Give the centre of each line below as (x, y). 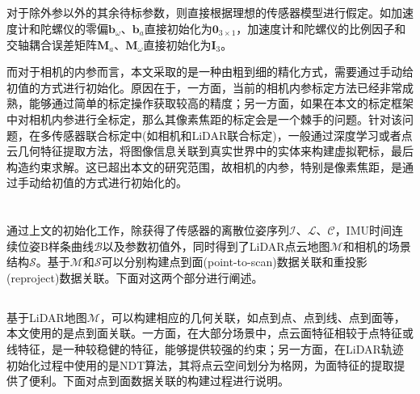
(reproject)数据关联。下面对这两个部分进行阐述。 (135, 277)
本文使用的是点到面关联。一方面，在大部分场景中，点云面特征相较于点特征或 (210, 333)
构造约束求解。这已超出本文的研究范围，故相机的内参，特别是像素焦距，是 (204, 166)
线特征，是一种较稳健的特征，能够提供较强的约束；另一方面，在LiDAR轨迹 (205, 349)
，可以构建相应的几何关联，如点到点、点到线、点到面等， (252, 317)
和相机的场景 (377, 246)
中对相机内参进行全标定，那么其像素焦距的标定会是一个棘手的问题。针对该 (204, 119)
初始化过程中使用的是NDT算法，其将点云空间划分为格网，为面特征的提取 (200, 364)
